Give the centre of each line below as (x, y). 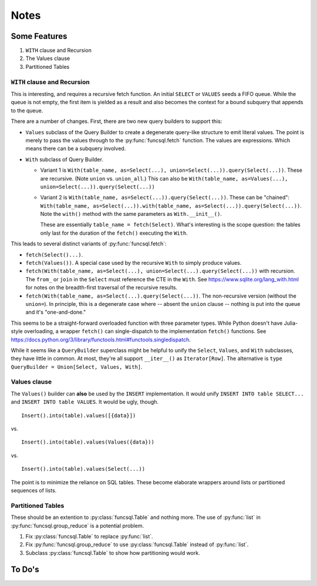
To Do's (25, 570)
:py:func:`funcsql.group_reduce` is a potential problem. (77, 525)
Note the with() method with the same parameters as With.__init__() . (131, 214)
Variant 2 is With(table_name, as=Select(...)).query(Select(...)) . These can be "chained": (165, 198)
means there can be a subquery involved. (76, 149)
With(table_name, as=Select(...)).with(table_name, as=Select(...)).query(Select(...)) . (171, 205)
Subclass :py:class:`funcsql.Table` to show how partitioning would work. (113, 552)
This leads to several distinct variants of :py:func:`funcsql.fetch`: (89, 244)
